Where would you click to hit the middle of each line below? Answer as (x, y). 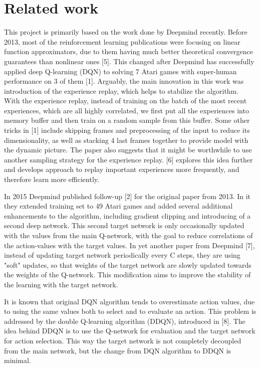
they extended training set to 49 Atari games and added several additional (118, 206)
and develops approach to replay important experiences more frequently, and (122, 169)
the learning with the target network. (61, 284)
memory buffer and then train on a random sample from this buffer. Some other (127, 120)
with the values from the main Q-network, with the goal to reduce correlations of (128, 235)
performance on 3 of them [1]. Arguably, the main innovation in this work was (124, 81)
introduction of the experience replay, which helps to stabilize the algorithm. (121, 90)
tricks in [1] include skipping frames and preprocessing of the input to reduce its (127, 130)
